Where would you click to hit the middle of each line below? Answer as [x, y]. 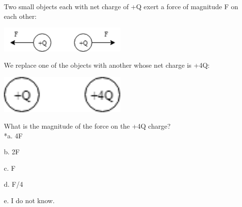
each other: [20, 16]
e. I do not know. [29, 200]
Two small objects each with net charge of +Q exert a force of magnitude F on [121, 6]
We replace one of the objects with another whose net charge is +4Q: [107, 65]
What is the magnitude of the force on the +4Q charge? [87, 126]
